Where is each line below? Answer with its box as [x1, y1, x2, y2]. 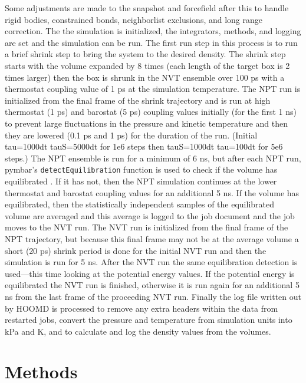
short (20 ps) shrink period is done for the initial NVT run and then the [5, 244, 266, 256]
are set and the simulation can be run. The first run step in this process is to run [5, 36, 298, 48]
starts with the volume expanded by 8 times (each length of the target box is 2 [5, 59, 290, 71]
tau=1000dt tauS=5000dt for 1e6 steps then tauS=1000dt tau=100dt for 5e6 [5, 140, 283, 153]
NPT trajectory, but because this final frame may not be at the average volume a [5, 232, 299, 245]
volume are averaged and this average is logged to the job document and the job [5, 209, 295, 222]
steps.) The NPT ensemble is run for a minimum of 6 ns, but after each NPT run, [5, 151, 301, 164]
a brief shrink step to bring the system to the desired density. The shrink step [5, 48, 286, 60]
